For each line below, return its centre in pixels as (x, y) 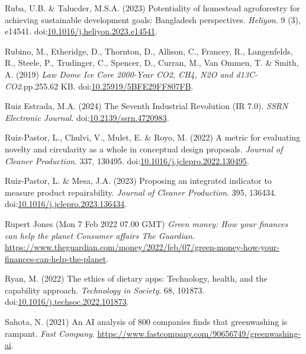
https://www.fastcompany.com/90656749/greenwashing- (199, 333)
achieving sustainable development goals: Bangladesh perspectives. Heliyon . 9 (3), (153, 19)
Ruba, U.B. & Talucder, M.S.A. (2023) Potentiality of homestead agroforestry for (152, 8)
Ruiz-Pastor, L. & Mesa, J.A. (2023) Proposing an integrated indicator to (138, 181)
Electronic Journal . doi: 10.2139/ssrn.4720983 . (87, 117)
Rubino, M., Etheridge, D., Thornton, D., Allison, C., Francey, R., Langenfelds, (149, 51)
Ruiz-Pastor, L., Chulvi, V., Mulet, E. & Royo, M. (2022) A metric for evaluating (153, 137)
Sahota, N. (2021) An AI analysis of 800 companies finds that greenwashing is (146, 322)
